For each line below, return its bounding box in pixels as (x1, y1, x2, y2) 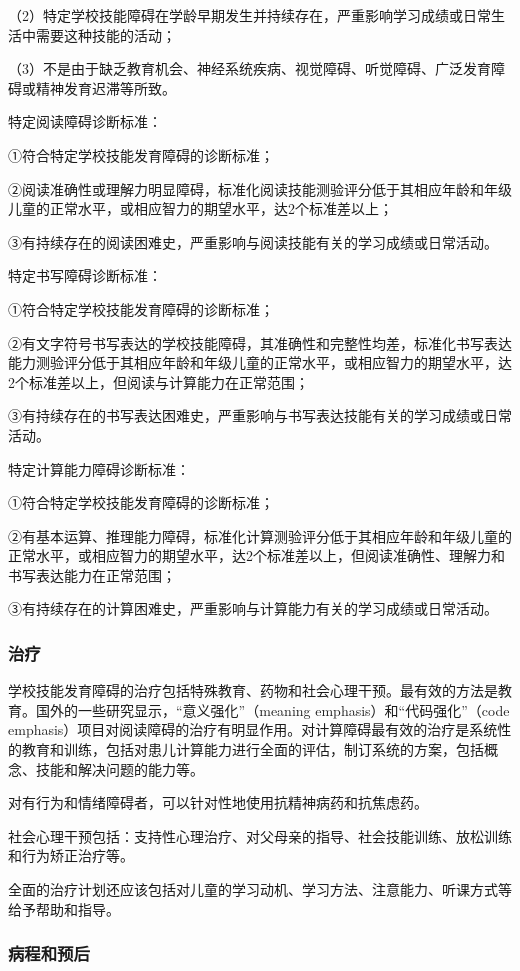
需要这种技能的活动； (35, 24, 176, 45)
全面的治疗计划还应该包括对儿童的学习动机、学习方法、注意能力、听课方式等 (8, 879, 512, 900)
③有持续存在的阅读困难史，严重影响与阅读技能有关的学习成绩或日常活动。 (8, 231, 498, 252)
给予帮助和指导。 (8, 898, 120, 919)
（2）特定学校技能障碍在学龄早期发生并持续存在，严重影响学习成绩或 (8, 5, 463, 25)
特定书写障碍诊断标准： (8, 265, 162, 286)
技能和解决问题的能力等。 (35, 758, 204, 779)
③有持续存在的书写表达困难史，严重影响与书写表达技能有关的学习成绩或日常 (8, 405, 512, 426)
